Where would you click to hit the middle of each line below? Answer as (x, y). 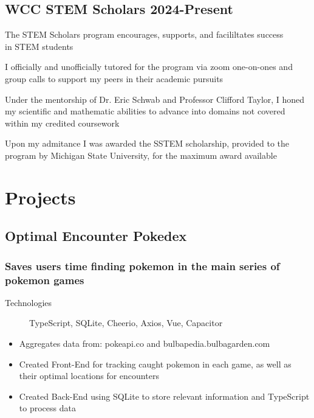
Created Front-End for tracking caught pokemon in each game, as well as (155, 364)
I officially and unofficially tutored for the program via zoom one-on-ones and (149, 67)
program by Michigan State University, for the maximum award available (141, 155)
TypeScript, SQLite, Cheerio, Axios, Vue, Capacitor (126, 323)
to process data (47, 408)
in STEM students (39, 46)
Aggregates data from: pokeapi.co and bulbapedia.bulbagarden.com (145, 343)
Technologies (29, 302)
